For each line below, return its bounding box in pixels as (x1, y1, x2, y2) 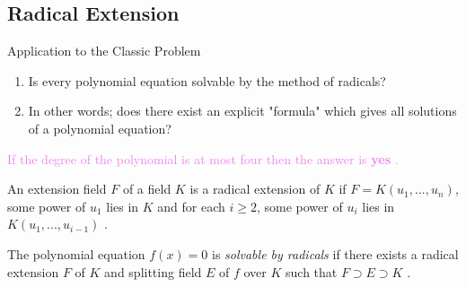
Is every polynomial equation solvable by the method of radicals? (28, 71, 386, 90)
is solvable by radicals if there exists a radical (211, 244, 459, 263)
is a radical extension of (189, 179, 321, 198)
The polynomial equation (7, 244, 145, 263)
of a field (122, 179, 171, 198)
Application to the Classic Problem (7, 41, 201, 60)
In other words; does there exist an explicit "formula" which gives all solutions (28, 101, 457, 120)
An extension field (7, 179, 107, 198)
